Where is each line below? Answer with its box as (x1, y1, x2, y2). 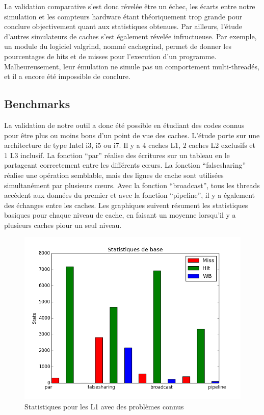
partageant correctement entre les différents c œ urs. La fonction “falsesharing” (4, 160, 246, 170)
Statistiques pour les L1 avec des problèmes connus (24, 401, 184, 412)
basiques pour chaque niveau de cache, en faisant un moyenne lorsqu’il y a (4, 210, 236, 220)
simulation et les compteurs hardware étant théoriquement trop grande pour (4, 11, 243, 21)
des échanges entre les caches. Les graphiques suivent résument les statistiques (4, 199, 248, 210)
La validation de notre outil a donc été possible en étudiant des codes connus (4, 119, 245, 130)
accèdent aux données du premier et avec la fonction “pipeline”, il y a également (4, 190, 255, 200)
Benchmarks (4, 96, 70, 112)
